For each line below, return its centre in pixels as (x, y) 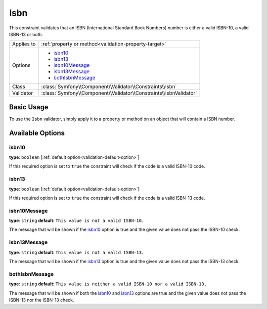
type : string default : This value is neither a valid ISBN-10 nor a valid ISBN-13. (108, 284)
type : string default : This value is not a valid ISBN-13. (77, 252)
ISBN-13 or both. (26, 34)
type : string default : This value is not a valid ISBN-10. (77, 221)
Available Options (37, 133)
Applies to (24, 44)
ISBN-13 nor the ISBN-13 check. (42, 300)
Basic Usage (29, 107)
